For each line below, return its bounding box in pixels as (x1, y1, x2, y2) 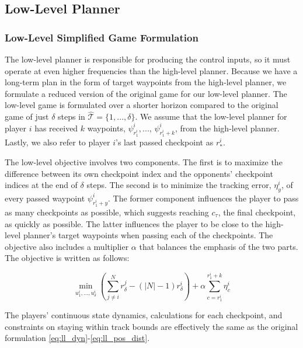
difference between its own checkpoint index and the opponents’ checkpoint (5, 167, 273, 179)
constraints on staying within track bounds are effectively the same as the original (5, 320, 298, 332)
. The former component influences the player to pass (108, 192, 299, 204)
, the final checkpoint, (218, 206, 296, 218)
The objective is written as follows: (5, 252, 130, 264)
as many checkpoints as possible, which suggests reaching (5, 206, 209, 218)
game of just (5, 110, 49, 123)
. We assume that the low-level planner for (135, 110, 287, 123)
